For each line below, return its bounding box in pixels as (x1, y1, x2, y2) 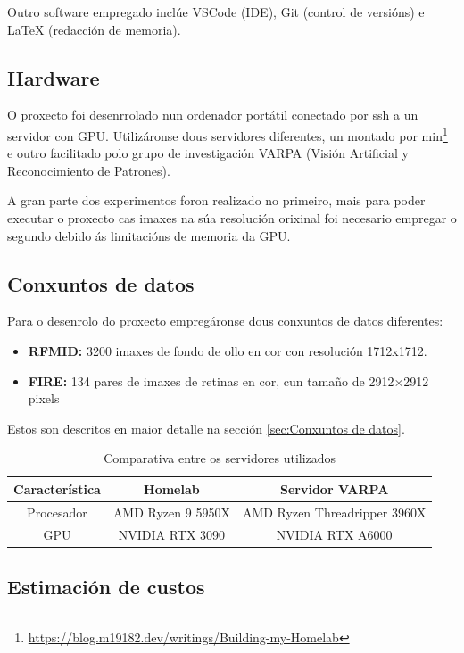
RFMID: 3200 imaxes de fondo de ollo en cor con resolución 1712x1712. (28, 342, 427, 360)
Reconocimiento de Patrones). (7, 161, 170, 179)
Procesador (27, 502, 87, 521)
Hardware (7, 63, 100, 91)
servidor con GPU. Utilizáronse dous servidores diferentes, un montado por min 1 (7, 123, 448, 145)
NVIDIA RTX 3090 (118, 525, 226, 543)
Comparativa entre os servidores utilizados (104, 449, 336, 467)
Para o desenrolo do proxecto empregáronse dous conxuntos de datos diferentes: (7, 311, 443, 330)
